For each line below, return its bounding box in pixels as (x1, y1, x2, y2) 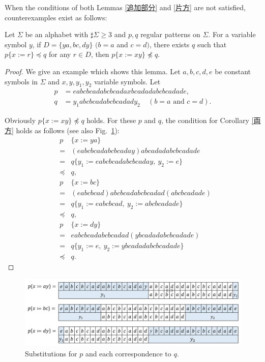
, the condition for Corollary (161, 115, 249, 126)
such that (197, 39, 227, 49)
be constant (215, 66, 251, 76)
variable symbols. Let (94, 76, 161, 86)
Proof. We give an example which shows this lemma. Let (5, 66, 181, 76)
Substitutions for (25, 348, 77, 358)
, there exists (150, 39, 190, 49)
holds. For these (86, 115, 136, 126)
